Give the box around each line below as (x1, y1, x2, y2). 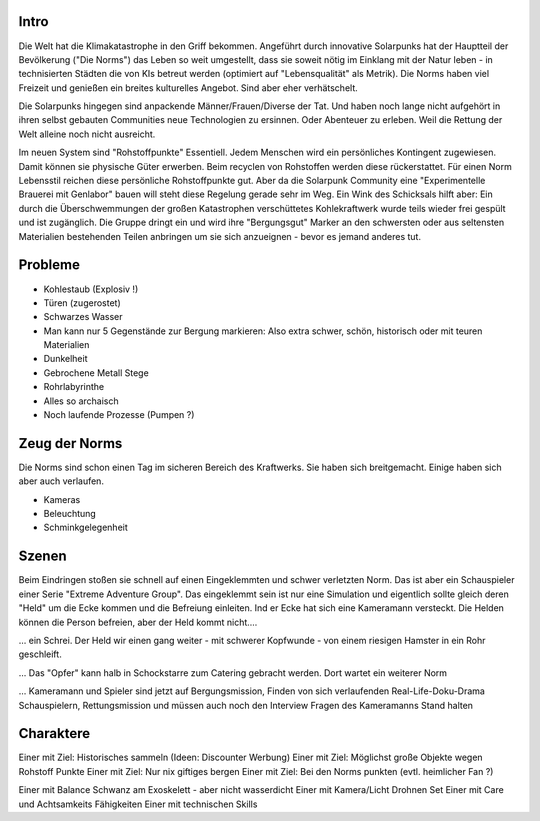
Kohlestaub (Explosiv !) (43, 283, 139, 295)
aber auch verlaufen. (18, 475, 105, 487)
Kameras (43, 493, 81, 505)
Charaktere (18, 725, 90, 742)
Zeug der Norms (18, 435, 123, 452)
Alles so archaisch (43, 395, 119, 407)
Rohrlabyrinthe (43, 381, 105, 393)
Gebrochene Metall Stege (43, 366, 149, 379)
